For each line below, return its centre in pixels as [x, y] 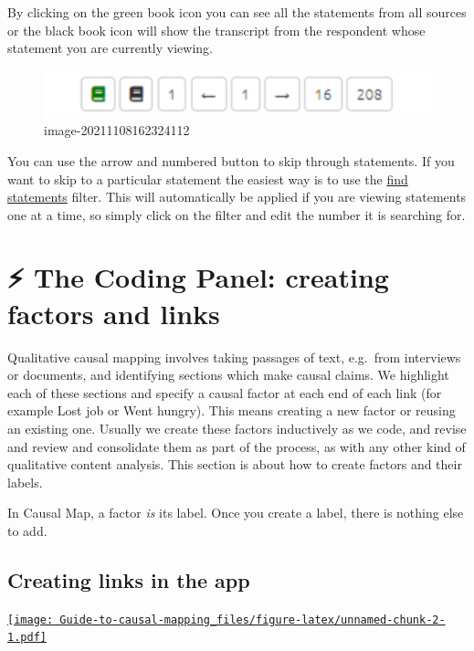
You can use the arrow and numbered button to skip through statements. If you [231, 160]
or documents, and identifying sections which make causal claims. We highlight [228, 375]
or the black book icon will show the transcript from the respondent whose [216, 30]
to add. [27, 530]
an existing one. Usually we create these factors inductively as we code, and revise [237, 428]
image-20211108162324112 [117, 130]
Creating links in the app [129, 579]
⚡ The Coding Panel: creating [198, 277]
